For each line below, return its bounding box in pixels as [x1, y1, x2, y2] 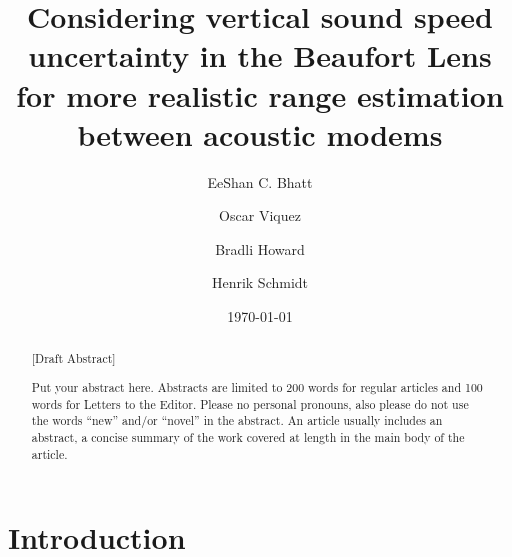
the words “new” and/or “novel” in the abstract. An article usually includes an [31, 412, 443, 429]
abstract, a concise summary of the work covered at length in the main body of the [31, 428, 465, 445]
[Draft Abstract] [31, 350, 116, 367]
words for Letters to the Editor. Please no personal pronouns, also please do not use [31, 395, 469, 412]
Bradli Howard [215, 238, 305, 259]
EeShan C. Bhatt [207, 171, 313, 192]
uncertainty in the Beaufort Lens [28, 35, 492, 76]
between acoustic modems [77, 113, 443, 154]
